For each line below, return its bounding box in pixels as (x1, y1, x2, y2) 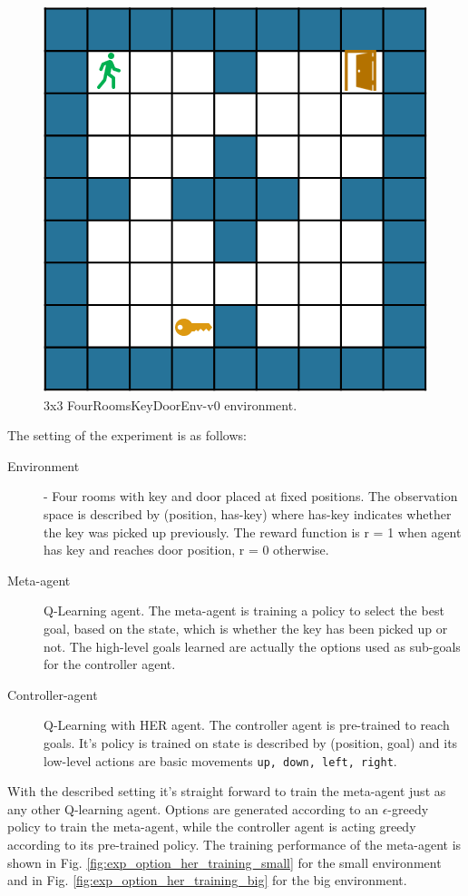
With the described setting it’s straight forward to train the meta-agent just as (7, 782, 446, 801)
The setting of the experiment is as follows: (7, 426, 247, 445)
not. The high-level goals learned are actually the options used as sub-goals (44, 636, 461, 655)
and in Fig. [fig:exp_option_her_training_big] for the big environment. (7, 871, 407, 890)
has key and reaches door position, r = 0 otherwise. (44, 540, 329, 559)
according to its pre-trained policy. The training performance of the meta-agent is (7, 834, 462, 853)
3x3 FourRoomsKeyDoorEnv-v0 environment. (44, 395, 297, 414)
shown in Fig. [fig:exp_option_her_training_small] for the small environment (7, 852, 442, 871)
